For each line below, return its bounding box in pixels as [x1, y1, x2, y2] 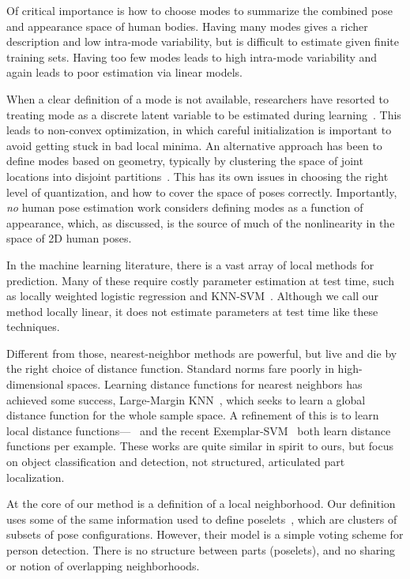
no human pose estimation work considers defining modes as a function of [6, 199, 363, 216]
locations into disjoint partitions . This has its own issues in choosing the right [6, 167, 389, 184]
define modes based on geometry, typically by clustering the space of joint [6, 152, 363, 169]
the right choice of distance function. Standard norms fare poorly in [6, 360, 334, 377]
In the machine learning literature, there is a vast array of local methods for [6, 256, 374, 273]
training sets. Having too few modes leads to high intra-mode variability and [6, 48, 378, 65]
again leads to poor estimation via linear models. [6, 64, 243, 81]
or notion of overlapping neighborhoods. [6, 557, 200, 573]
